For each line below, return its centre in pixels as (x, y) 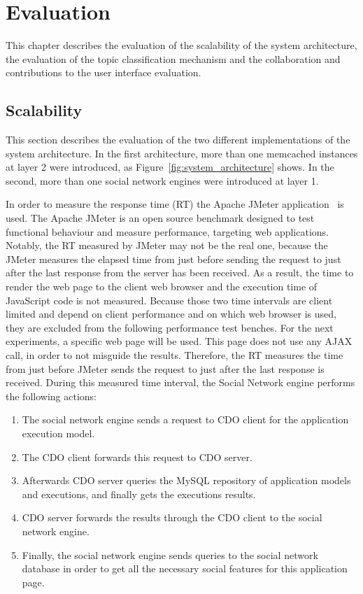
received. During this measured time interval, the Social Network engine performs (180, 382)
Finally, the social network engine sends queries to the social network (170, 554)
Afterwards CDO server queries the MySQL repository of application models (186, 480)
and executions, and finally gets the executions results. (139, 494)
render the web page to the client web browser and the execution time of (162, 287)
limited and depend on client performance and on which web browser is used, (171, 314)
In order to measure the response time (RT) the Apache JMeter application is (175, 204)
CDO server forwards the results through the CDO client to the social (172, 517)
